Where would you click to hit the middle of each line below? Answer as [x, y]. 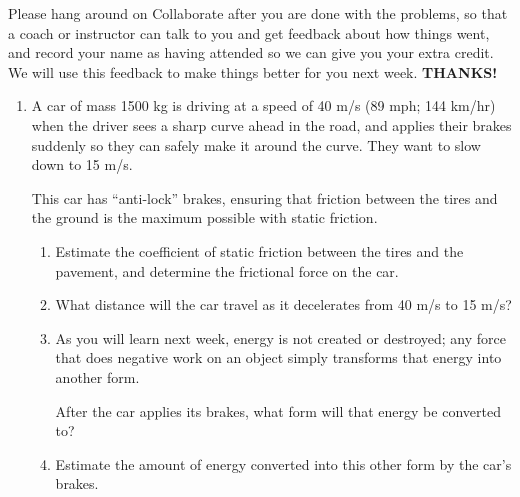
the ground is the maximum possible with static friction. [204, 217]
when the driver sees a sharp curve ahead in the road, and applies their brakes [271, 124]
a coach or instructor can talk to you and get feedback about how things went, [249, 32]
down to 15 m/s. [82, 164]
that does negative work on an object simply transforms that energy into [278, 357]
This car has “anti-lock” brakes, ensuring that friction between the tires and [264, 197]
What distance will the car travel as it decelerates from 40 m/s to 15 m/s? [283, 304]
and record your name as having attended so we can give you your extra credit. [251, 52]
